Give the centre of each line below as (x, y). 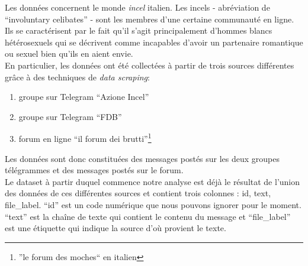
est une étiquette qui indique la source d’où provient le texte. (115, 228)
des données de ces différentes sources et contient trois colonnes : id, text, (138, 193)
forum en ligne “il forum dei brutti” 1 (85, 137)
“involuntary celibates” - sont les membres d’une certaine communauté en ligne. (150, 19)
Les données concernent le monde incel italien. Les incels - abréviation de (137, 7)
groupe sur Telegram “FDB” (70, 116)
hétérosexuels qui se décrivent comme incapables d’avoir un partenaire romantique (154, 42)
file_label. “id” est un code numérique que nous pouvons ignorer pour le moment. (153, 204)
